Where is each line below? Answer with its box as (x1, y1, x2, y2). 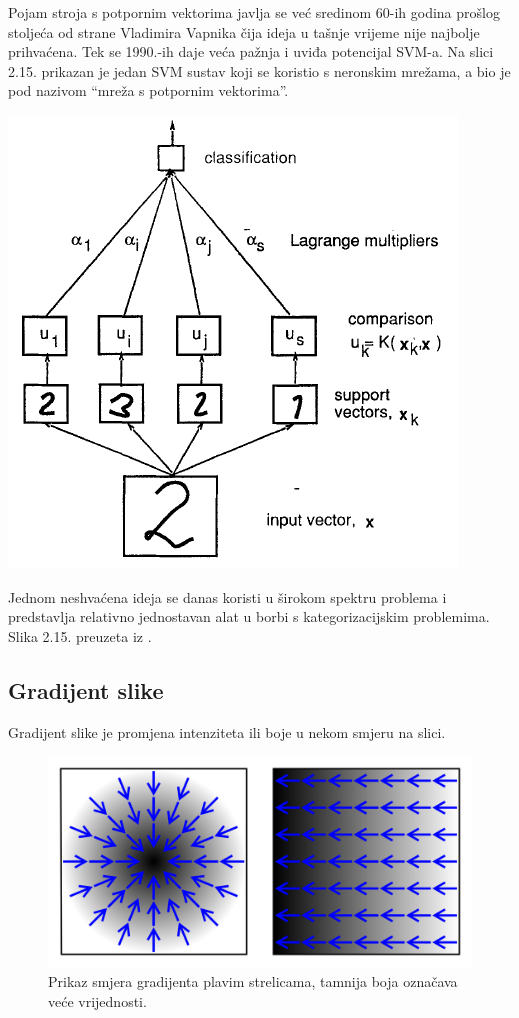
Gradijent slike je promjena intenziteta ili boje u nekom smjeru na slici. (8, 721, 446, 742)
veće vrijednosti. (48, 990, 147, 1011)
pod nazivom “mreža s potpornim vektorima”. (8, 80, 289, 101)
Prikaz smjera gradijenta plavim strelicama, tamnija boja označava (48, 970, 458, 991)
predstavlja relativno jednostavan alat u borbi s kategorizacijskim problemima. (8, 606, 490, 627)
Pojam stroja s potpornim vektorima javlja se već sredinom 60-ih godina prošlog (8, 2, 500, 22)
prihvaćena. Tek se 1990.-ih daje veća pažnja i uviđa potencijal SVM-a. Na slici (8, 41, 494, 62)
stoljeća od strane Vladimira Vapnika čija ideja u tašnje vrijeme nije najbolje (8, 21, 480, 42)
